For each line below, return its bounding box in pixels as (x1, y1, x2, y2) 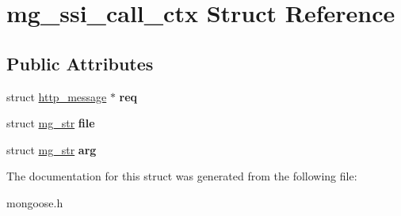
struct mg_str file (6, 115, 95, 131)
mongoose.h (6, 194, 63, 210)
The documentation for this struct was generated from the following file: (6, 168, 357, 184)
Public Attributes (6, 51, 154, 75)
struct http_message (6, 88, 107, 104)
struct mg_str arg (6, 141, 97, 157)
